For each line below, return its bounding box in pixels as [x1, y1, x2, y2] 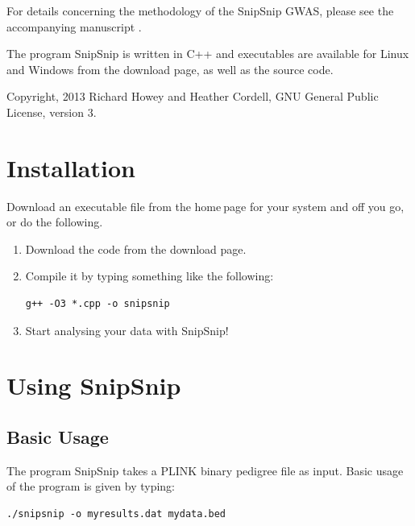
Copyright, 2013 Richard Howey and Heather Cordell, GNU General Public [6, 88, 379, 105]
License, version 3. [6, 103, 97, 120]
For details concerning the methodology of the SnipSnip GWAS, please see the [6, 2, 394, 19]
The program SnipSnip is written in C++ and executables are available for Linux [6, 45, 409, 62]
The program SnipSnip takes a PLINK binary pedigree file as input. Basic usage [6, 462, 404, 478]
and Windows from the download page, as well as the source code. [6, 60, 334, 77]
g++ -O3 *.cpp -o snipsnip [25, 298, 170, 310]
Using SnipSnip [6, 369, 181, 402]
